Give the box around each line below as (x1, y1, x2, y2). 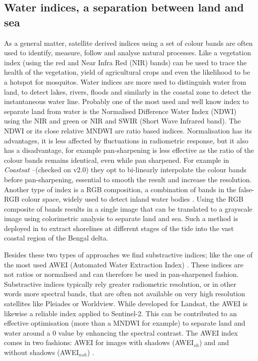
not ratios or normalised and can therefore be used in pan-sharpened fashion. (4, 269, 239, 279)
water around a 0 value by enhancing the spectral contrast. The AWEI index (4, 327, 238, 338)
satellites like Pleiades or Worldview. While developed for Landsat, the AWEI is (4, 298, 248, 309)
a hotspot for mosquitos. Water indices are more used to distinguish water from (4, 76, 247, 87)
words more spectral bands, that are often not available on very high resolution (4, 288, 246, 299)
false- (238, 184, 255, 194)
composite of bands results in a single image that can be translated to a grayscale (4, 203, 253, 214)
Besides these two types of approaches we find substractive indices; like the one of (4, 249, 253, 260)
